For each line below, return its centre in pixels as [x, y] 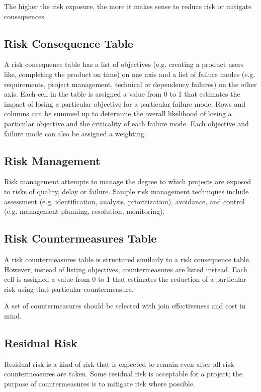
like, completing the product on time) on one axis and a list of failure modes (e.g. [130, 74]
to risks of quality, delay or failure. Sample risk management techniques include [126, 191]
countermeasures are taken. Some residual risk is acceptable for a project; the [123, 374]
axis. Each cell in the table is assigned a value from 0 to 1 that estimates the [122, 94]
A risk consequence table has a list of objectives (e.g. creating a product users [124, 64]
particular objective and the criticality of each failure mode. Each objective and [126, 123]
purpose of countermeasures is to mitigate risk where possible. [100, 383]
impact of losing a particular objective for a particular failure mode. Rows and [125, 103]
